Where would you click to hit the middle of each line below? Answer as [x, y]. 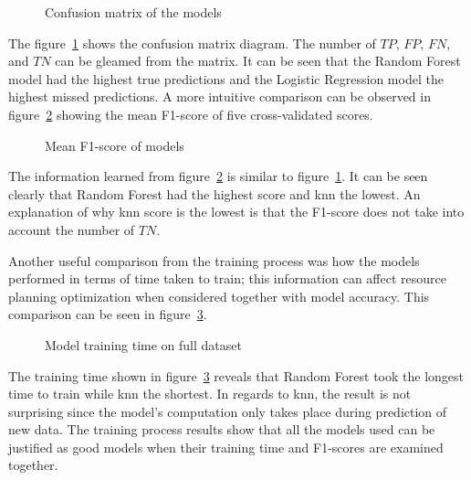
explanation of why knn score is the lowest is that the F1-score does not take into [236, 212]
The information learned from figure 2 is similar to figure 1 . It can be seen [218, 176]
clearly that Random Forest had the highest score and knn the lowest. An [215, 193]
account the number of [72, 229]
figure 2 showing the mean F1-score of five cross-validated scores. [191, 114]
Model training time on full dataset [143, 344]
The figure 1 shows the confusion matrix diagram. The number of [192, 43]
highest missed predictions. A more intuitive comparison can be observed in [220, 96]
